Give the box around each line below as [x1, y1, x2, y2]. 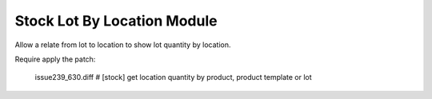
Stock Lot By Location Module [14, 12, 218, 30]
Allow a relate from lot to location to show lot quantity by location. [14, 40, 231, 49]
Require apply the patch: [14, 54, 96, 64]
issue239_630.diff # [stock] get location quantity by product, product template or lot [34, 73, 312, 82]
